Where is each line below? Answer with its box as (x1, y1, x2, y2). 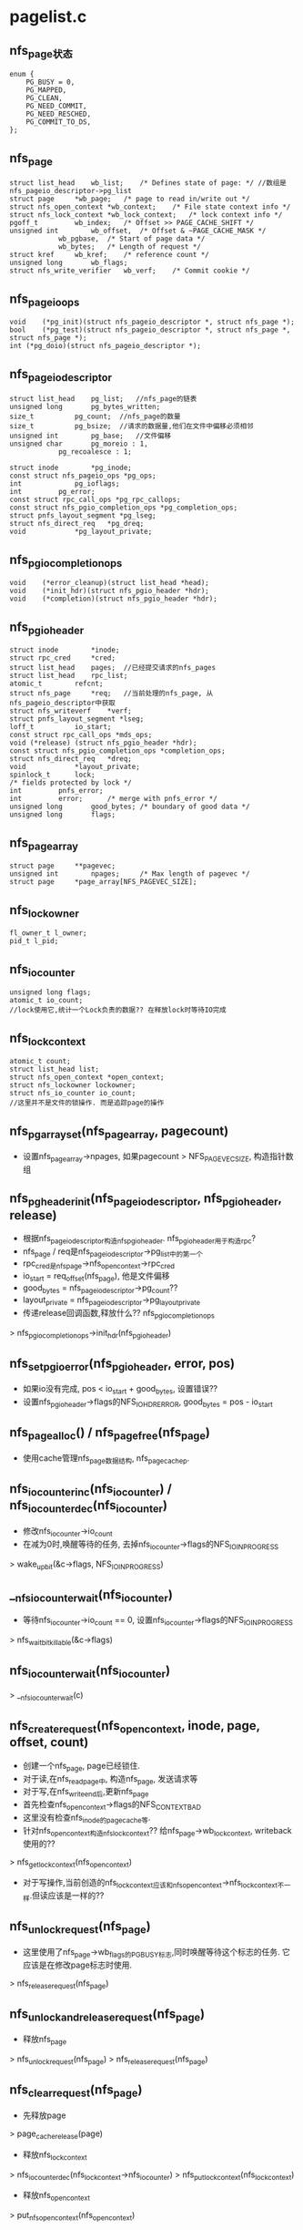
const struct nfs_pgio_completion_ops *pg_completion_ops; (9, 503, 238, 512)
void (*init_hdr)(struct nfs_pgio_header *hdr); (9, 586, 209, 596)
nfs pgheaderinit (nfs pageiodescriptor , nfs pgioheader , (9, 1191, 282, 1208)
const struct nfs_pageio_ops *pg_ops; (9, 471, 157, 480)
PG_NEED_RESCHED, (25, 109, 92, 119)
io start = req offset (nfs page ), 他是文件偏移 (22, 1270, 170, 1284)
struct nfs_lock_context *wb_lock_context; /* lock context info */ (9, 211, 283, 220)
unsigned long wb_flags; (9, 258, 128, 268)
